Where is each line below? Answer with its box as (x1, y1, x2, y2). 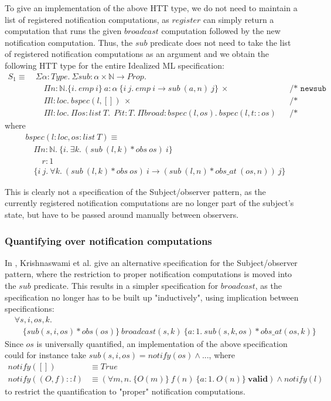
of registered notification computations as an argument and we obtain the (5, 48, 269, 60)
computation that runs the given (5, 25, 122, 37)
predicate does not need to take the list (150, 36, 291, 48)
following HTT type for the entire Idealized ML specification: (5, 59, 224, 71)
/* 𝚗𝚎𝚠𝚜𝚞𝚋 (289, 85, 326, 93)
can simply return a (203, 13, 274, 25)
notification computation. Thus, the (5, 36, 133, 48)
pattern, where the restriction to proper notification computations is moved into (5, 268, 292, 280)
